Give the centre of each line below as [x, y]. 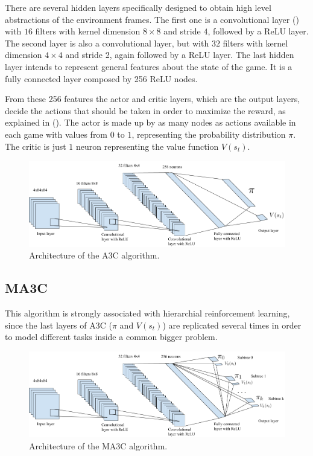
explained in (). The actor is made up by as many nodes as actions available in [150, 122]
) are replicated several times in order [232, 325]
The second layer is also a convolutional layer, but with [107, 43]
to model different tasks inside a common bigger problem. [111, 337]
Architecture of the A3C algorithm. [94, 255]
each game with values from [56, 134]
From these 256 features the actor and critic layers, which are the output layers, [153, 99]
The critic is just [36, 146]
